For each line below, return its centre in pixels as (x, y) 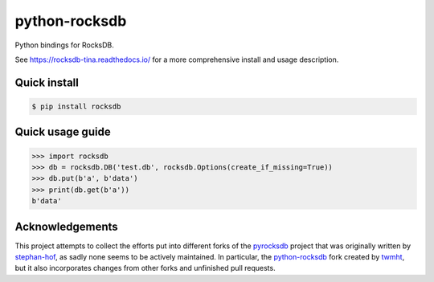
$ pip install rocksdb (76, 106)
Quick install (47, 82)
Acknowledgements (66, 226)
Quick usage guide (63, 132)
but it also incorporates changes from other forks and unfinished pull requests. (145, 268)
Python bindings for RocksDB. (64, 45)
